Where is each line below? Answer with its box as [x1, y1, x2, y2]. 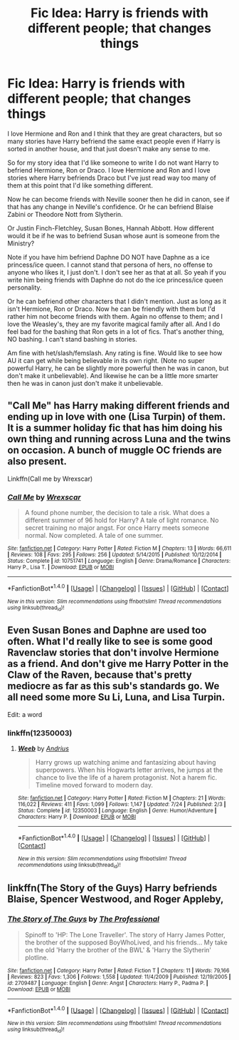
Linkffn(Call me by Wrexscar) [7, 474, 93, 483]
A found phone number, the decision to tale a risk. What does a [24, 509, 210, 517]
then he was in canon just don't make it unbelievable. [7, 379, 164, 387]
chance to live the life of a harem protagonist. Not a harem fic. [35, 773, 218, 782]
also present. [7, 455, 68, 468]
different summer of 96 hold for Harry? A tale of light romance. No [24, 516, 219, 525]
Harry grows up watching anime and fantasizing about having [35, 758, 216, 767]
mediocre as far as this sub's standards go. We [7, 680, 220, 693]
